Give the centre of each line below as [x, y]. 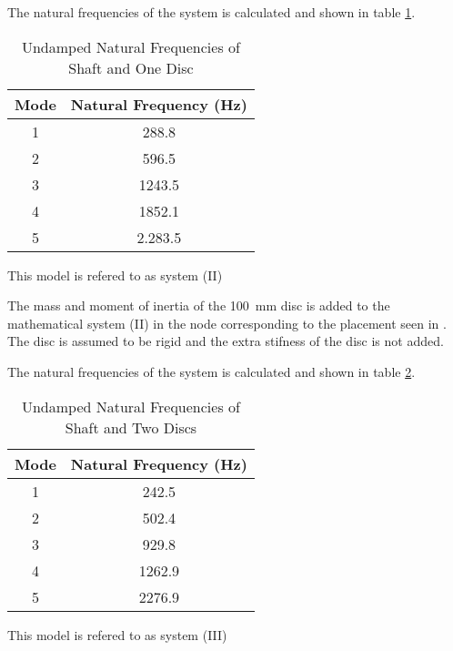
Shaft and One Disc [131, 67]
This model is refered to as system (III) [117, 634]
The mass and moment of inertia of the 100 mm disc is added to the [199, 305]
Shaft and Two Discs [131, 427]
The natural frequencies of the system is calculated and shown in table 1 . [211, 12]
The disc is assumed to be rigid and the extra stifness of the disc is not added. [226, 341]
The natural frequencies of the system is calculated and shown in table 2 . [211, 371]
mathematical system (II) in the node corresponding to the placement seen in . [227, 323]
